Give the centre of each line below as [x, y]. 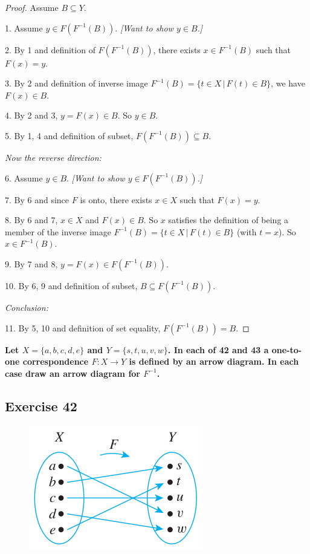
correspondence [56, 361]
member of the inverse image [58, 231]
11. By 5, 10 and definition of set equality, [83, 328]
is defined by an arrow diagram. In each [214, 361]
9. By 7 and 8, [31, 263]
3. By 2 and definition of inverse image [76, 83]
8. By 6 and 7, [31, 220]
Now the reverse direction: [53, 157]
